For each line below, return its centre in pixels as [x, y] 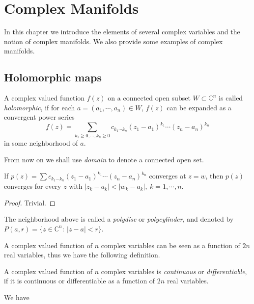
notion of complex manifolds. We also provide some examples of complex [113, 41]
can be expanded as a [199, 107]
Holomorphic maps [53, 77]
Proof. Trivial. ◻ [30, 202]
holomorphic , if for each [40, 107]
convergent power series [39, 117]
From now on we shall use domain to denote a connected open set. [104, 159]
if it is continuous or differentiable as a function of [80, 281]
